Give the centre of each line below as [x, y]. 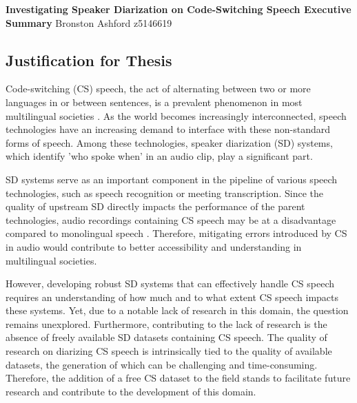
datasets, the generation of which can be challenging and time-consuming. [162, 364]
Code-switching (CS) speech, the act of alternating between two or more [158, 89]
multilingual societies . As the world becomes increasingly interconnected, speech [176, 115]
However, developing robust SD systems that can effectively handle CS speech [170, 283]
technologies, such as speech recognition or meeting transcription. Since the [164, 193]
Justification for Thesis [89, 60]
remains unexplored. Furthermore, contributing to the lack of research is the [166, 323]
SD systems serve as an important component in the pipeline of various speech [172, 179]
